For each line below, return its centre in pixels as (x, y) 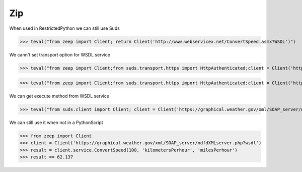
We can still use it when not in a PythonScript (56, 123)
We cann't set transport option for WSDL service (60, 54)
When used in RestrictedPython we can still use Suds (65, 28)
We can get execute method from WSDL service (59, 96)
